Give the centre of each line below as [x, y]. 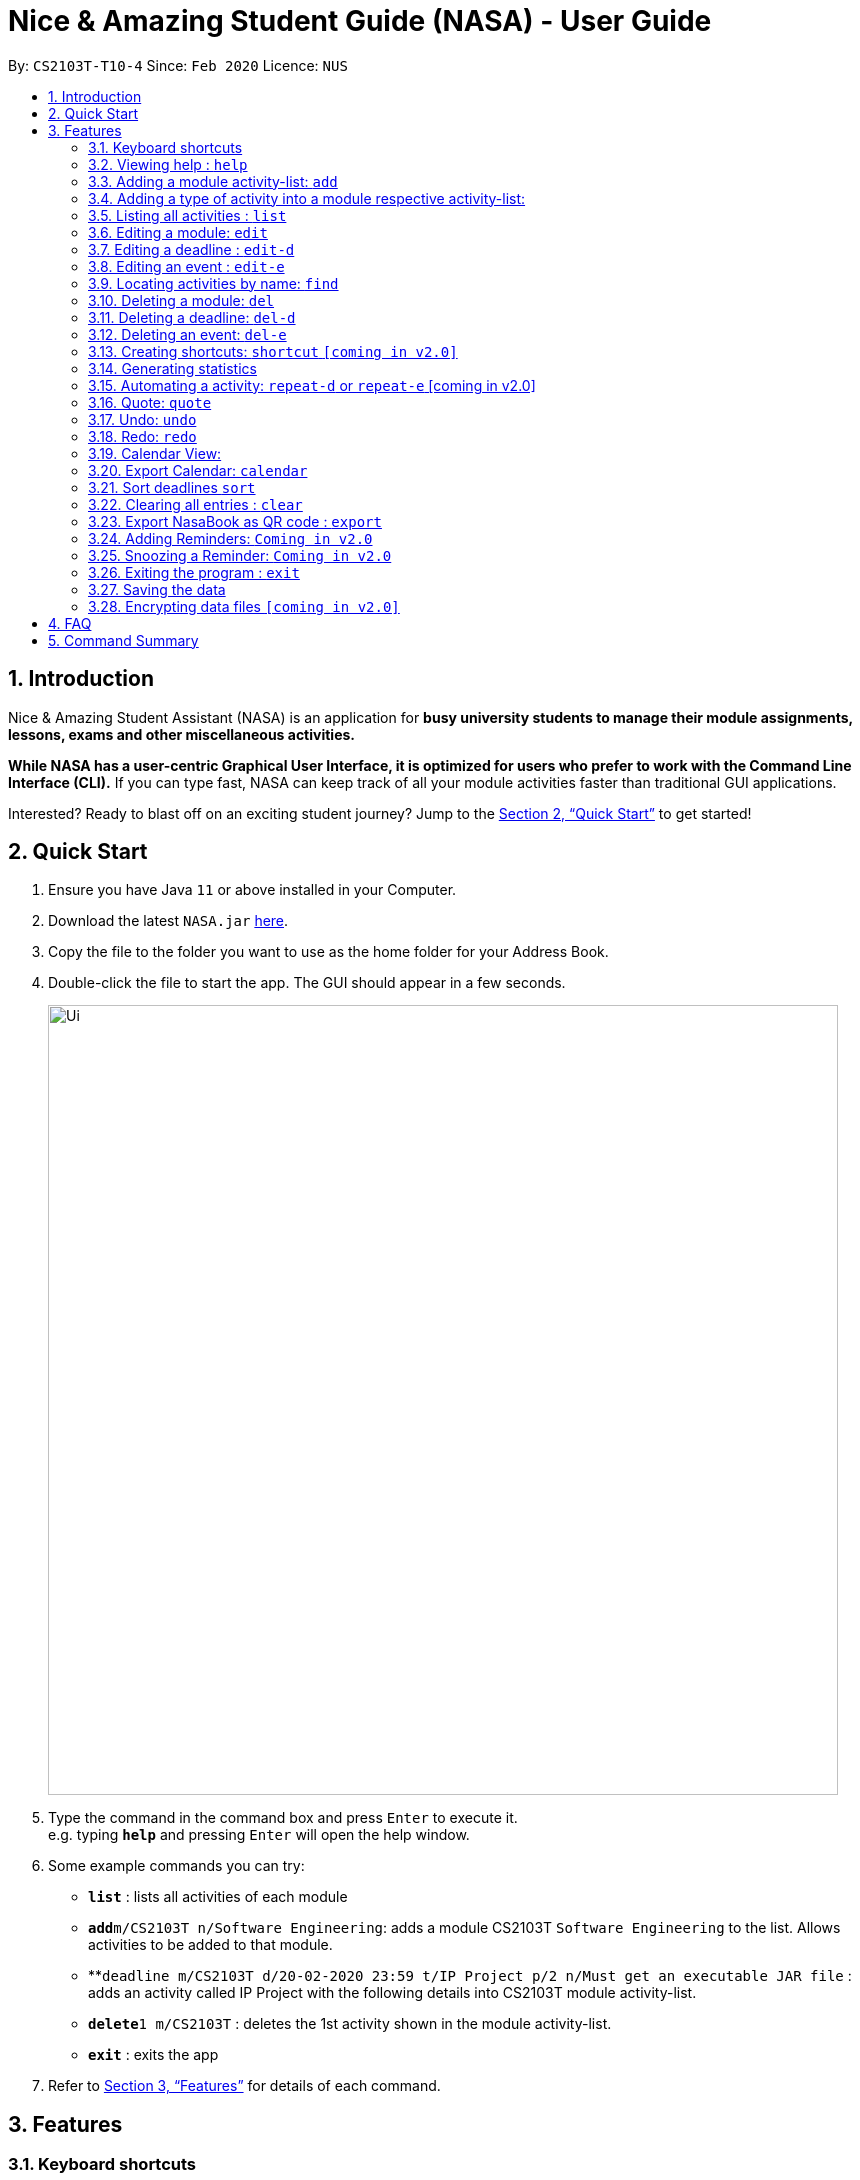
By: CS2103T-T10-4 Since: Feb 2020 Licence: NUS [178, 65]
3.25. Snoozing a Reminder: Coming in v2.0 [240, 555]
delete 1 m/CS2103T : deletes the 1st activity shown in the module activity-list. [350, 2024]
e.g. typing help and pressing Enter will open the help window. [259, 1835]
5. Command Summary [123, 640]
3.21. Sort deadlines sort [172, 487]
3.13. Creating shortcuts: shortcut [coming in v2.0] [273, 351]
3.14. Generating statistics [172, 368]
